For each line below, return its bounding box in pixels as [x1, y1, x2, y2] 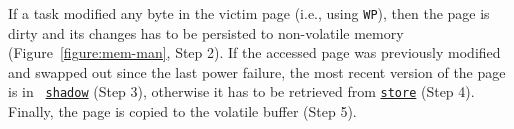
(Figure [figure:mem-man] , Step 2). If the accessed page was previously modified [8, 42, 501, 63]
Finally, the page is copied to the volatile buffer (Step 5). [8, 101, 357, 122]
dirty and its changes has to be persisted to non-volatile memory [8, 22, 404, 43]
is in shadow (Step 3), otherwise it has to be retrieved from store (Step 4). [8, 81, 475, 102]
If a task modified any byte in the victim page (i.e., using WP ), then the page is [8, 3, 490, 23]
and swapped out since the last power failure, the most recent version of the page [8, 61, 506, 82]
